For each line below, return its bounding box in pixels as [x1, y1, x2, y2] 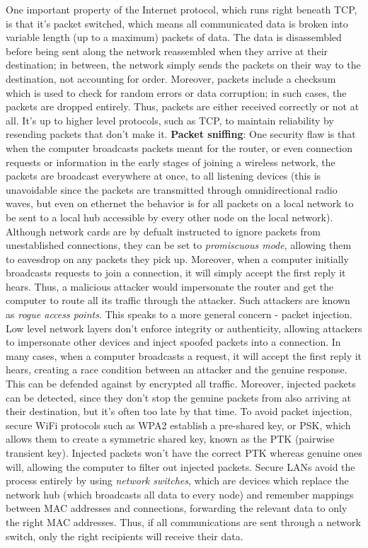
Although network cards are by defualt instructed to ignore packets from [6, 223, 321, 238]
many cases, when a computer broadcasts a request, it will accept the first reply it [6, 348, 362, 363]
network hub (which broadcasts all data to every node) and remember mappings [6, 486, 354, 501]
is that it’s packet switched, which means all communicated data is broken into [6, 16, 348, 30]
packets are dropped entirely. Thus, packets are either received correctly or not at [6, 99, 360, 114]
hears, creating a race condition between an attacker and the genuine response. [6, 362, 347, 377]
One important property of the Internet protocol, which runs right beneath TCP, [6, 2, 357, 16]
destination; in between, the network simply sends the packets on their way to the [6, 57, 361, 72]
